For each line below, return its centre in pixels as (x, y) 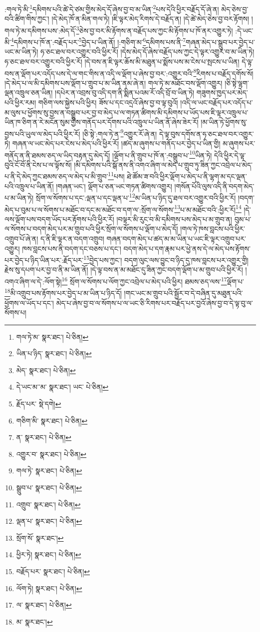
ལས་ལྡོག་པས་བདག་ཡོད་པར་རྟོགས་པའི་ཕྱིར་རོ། (59, 219)
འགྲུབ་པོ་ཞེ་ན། (21, 238)
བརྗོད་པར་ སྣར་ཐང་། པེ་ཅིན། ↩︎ (53, 571)
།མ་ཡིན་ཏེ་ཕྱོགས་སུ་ (224, 122)
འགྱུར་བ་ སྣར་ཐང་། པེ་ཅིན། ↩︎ (51, 454)
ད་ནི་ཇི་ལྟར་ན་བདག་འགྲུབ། (72, 238)
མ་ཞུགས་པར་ (239, 143)
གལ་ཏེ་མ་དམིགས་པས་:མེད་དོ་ (40, 30)
